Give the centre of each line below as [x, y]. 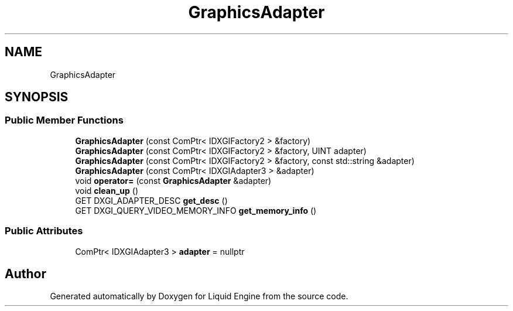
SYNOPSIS [37, 97]
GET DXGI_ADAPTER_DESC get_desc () [151, 200]
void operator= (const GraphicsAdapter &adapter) [173, 180]
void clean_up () [107, 190]
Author [25, 274]
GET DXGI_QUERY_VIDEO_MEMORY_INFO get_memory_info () [196, 210]
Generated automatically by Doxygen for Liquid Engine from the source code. [199, 296]
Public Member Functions [64, 120]
